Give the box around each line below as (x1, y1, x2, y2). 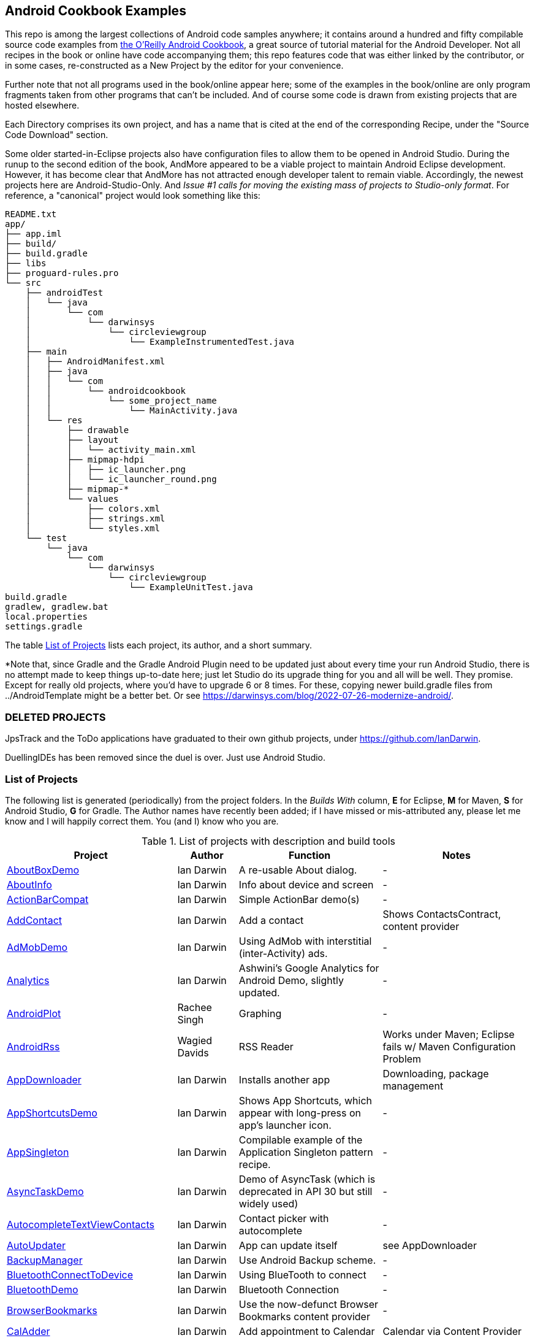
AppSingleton (7, 1145, 69, 1158)
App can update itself (238, 1239, 338, 1251)
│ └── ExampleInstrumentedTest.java (25, 337, 295, 347)
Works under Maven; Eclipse (382, 1028, 515, 1040)
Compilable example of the (238, 1133, 363, 1146)
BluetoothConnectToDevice (7, 1268, 134, 1281)
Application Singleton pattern (238, 1145, 373, 1158)
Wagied (177, 1034, 213, 1047)
